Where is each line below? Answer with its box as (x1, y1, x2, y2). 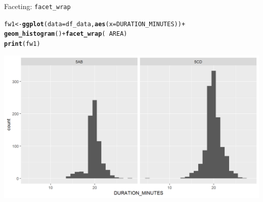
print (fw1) (4, 40, 40, 47)
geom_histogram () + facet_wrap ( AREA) (4, 30, 127, 38)
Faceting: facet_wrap (4, 1, 71, 11)
